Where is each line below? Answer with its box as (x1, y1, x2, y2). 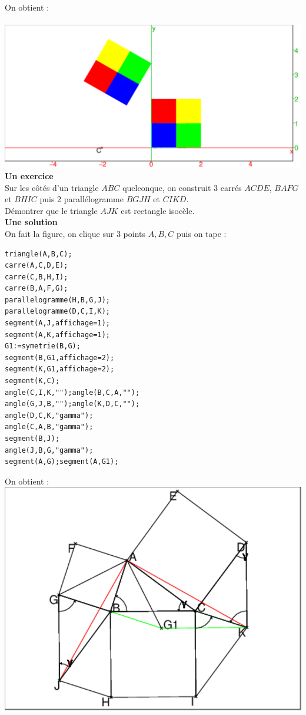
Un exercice (5, 169, 54, 182)
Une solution (5, 216, 58, 228)
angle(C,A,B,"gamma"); (5, 423, 94, 431)
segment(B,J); (5, 434, 60, 443)
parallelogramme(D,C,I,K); (5, 307, 110, 316)
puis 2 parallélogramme (39, 193, 124, 205)
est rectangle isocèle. (121, 204, 195, 216)
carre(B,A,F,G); (5, 284, 68, 293)
